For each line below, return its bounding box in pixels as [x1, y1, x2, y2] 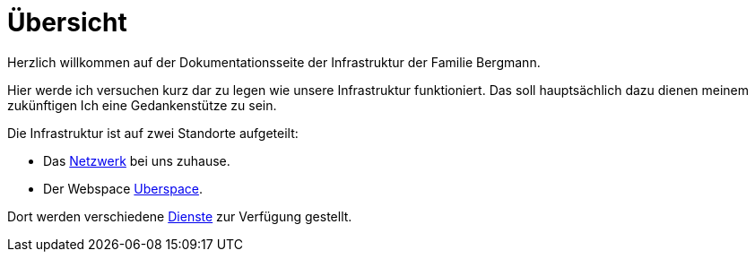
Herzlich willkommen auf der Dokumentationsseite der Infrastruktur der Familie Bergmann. [7, 54, 541, 70]
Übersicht [7, 7, 127, 38]
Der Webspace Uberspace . [43, 180, 203, 196]
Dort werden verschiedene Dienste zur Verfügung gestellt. [7, 208, 352, 224]
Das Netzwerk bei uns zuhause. [43, 152, 230, 168]
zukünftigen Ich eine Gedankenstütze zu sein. [7, 97, 277, 113]
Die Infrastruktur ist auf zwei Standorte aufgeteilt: [7, 125, 299, 141]
